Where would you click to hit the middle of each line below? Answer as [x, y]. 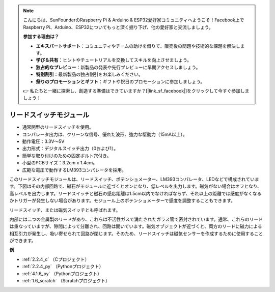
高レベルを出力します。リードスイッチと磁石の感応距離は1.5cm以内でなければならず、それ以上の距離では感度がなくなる [135, 193]
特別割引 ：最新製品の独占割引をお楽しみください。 [89, 74]
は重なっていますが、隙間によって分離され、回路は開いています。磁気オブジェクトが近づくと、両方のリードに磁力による [136, 226]
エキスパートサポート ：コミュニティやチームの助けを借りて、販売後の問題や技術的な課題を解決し [138, 46]
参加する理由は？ [41, 37]
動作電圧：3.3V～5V [43, 141]
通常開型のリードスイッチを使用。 [58, 127]
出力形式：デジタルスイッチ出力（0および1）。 [70, 149]
